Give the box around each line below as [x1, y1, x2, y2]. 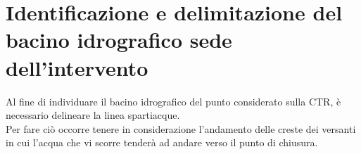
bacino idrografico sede [6, 25, 232, 54]
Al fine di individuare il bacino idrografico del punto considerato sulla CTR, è [6, 94, 341, 108]
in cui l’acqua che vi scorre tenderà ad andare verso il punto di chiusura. [6, 135, 318, 150]
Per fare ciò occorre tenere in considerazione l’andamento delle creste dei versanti [6, 121, 356, 136]
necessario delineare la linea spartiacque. [6, 108, 180, 122]
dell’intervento [6, 53, 148, 82]
